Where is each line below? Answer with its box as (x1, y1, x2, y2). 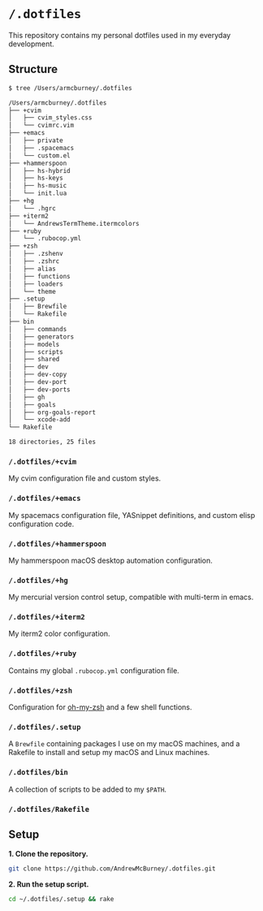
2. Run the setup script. (8, 879, 89, 889)
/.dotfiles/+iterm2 (8, 612, 85, 622)
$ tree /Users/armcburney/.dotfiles (8, 84, 132, 92)
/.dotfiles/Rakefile (8, 805, 90, 814)
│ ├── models (8, 340, 60, 348)
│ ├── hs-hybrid (8, 166, 71, 175)
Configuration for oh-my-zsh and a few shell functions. (8, 702, 192, 712)
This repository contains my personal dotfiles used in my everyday (8, 30, 231, 40)
